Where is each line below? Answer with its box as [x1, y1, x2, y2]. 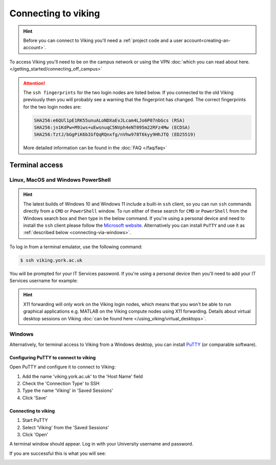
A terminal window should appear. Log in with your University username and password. [9, 441, 194, 447]
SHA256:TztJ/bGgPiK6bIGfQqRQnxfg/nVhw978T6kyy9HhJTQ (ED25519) [34, 132, 196, 137]
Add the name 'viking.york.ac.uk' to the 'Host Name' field [22, 373, 143, 379]
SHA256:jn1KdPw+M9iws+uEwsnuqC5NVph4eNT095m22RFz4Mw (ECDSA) [34, 125, 191, 130]
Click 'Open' [22, 431, 49, 437]
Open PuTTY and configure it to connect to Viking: [9, 364, 116, 370]
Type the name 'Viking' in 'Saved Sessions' [22, 387, 113, 393]
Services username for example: [9, 277, 78, 284]
